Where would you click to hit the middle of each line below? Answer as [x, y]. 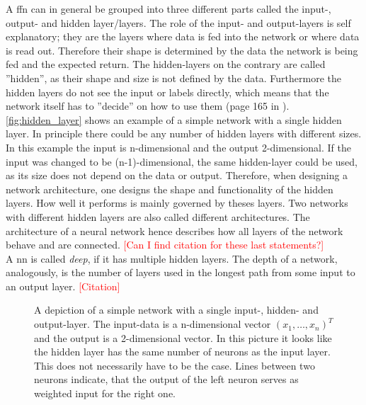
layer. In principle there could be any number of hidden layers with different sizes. [184, 133]
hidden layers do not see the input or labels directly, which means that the [167, 92]
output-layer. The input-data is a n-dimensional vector [153, 324]
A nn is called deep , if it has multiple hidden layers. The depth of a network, [172, 258]
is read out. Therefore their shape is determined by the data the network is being [182, 50]
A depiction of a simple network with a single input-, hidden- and [176, 310]
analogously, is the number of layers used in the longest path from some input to [181, 272]
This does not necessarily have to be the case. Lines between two [175, 365]
